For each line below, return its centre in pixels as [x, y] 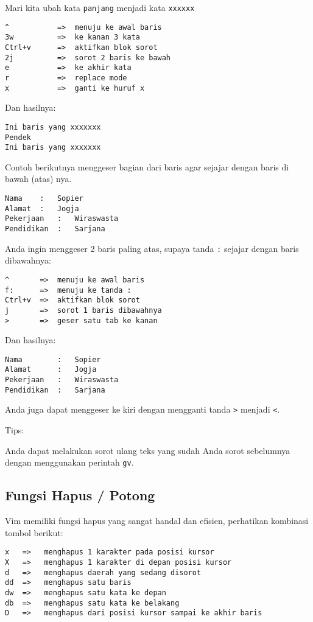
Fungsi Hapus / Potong [80, 495]
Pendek [18, 137]
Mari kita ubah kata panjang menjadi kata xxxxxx [100, 7]
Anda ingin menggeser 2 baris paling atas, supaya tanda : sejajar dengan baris [152, 248]
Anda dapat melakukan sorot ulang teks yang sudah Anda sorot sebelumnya [148, 450]
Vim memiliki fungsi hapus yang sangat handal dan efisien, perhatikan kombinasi [157, 521]
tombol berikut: [34, 532]
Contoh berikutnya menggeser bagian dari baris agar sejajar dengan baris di [147, 166]
